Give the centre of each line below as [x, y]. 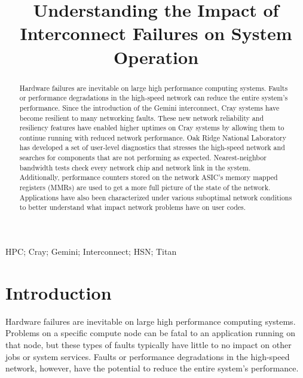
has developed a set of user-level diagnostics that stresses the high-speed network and [152, 147]
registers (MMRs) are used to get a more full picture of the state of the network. [145, 188]
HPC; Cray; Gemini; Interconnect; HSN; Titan [91, 252]
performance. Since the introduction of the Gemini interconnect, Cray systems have [149, 107]
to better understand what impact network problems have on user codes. [133, 207]
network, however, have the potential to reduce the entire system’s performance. [152, 368]
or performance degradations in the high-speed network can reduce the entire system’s [154, 98]
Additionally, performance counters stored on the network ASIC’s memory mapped [149, 177]
